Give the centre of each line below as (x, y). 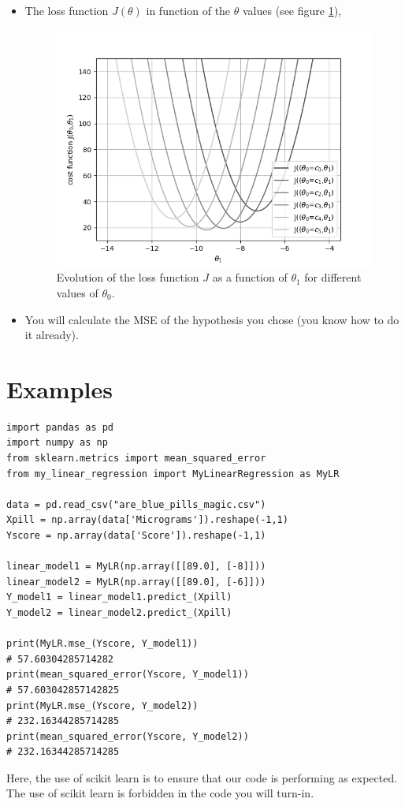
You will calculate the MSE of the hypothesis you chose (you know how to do (212, 319)
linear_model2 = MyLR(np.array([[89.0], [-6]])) (136, 582)
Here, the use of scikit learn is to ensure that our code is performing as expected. (202, 777)
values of (77, 292)
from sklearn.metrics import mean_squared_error (136, 459)
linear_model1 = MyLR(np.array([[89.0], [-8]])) (136, 567)
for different (333, 277)
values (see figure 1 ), (292, 10)
